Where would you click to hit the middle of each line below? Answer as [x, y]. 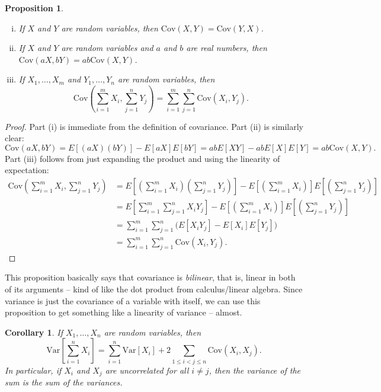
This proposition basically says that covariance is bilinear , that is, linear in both [150, 277]
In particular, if [33, 370]
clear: [15, 138]
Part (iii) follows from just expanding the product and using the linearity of [143, 158]
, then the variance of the [255, 370]
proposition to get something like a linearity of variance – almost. [124, 312]
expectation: [27, 170]
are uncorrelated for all [147, 370]
